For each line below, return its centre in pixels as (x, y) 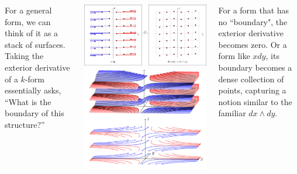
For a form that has (254, 10)
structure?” (25, 124)
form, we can (28, 21)
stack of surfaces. (35, 44)
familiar (232, 113)
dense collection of (251, 79)
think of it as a (32, 33)
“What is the (28, 101)
